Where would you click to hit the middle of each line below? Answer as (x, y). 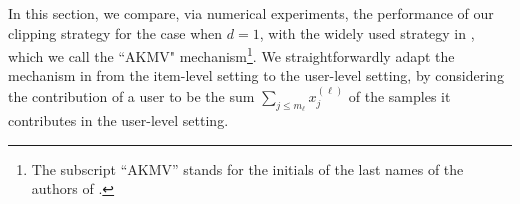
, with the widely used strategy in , (367, 32)
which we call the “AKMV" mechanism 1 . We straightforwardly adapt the (231, 54)
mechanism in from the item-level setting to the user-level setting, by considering (256, 75)
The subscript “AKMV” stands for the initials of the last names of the (247, 168)
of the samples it (399, 95)
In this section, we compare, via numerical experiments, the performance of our (251, 13)
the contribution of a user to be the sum (131, 95)
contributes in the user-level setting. (118, 120)
